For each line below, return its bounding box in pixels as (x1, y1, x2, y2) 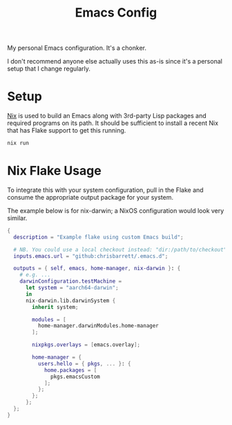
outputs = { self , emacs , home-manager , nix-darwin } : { (13, 265, 181, 272)
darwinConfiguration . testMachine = (19, 278, 122, 285)
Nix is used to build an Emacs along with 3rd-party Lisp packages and (7, 112, 207, 120)
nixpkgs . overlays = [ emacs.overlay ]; (32, 341, 140, 348)
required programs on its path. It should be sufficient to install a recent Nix (7, 119, 219, 127)
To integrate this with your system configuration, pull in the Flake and (7, 185, 204, 194)
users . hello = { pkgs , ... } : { (37, 360, 131, 367)
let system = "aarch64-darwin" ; (25, 285, 119, 292)
